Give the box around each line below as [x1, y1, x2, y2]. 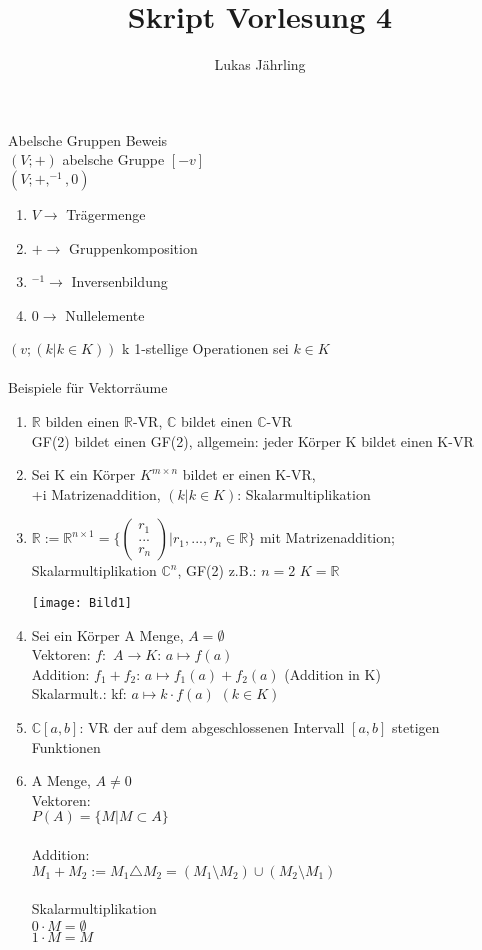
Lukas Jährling [214, 54, 306, 75]
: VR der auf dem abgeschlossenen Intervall [79, 717, 345, 738]
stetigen [392, 717, 440, 738]
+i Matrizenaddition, [31, 483, 161, 504]
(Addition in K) [284, 663, 381, 684]
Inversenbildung [71, 271, 168, 292]
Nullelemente [65, 304, 145, 325]
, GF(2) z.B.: [177, 560, 257, 581]
